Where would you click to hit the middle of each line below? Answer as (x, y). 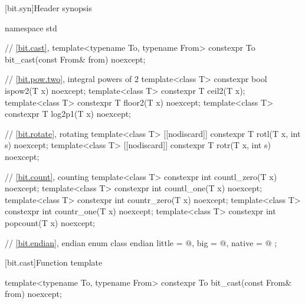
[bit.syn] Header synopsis (48, 8)
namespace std (31, 27)
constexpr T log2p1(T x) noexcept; (68, 114)
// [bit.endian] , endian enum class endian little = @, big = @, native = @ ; (141, 242)
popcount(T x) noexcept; (50, 222)
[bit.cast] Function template (54, 262)
